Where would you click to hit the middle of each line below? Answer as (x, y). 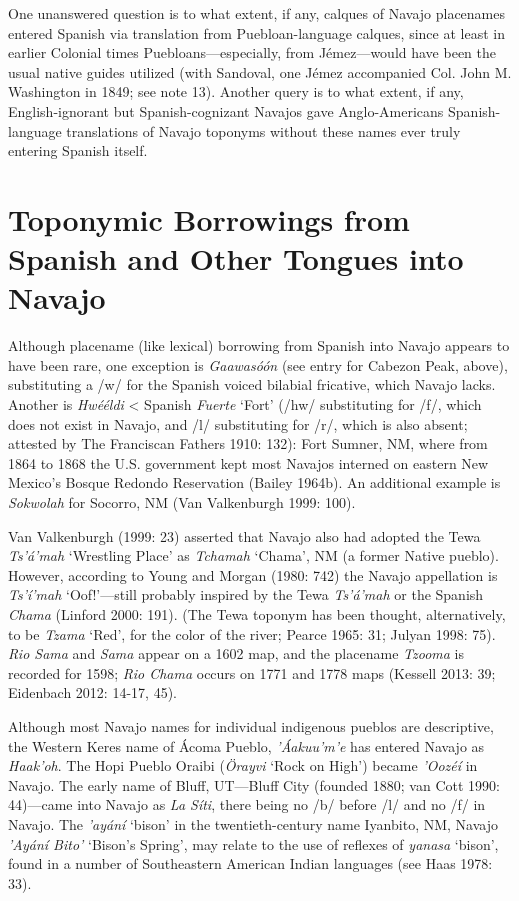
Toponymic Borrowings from (209, 218)
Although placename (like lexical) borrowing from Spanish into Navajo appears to (259, 345)
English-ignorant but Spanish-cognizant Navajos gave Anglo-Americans (226, 110)
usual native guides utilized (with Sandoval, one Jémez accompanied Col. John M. (260, 71)
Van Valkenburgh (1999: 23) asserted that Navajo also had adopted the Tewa (244, 535)
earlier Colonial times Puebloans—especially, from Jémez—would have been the (252, 52)
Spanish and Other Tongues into (236, 258)
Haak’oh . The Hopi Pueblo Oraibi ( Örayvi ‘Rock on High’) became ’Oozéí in (243, 765)
